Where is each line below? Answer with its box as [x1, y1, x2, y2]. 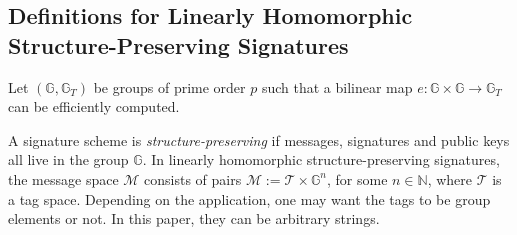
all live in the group [8, 149, 129, 170]
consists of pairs [144, 168, 242, 189]
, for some [326, 168, 388, 189]
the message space [8, 168, 119, 189]
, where [427, 168, 473, 189]
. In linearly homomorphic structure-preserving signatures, [142, 149, 500, 170]
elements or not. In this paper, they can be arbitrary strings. [8, 208, 380, 229]
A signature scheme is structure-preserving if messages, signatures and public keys [8, 129, 510, 150]
